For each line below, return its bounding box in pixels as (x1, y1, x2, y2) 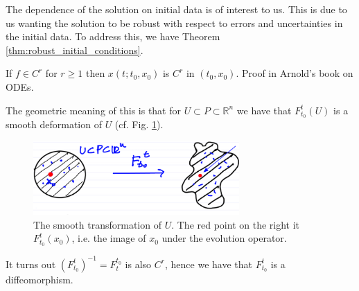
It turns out (6, 256, 56, 271)
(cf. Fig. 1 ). (114, 117, 164, 132)
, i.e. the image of (71, 231, 146, 245)
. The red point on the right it (171, 217, 300, 231)
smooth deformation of (6, 117, 102, 132)
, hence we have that (164, 256, 252, 271)
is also (125, 256, 152, 271)
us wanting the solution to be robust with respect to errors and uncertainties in (6, 15, 343, 30)
